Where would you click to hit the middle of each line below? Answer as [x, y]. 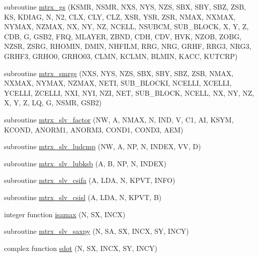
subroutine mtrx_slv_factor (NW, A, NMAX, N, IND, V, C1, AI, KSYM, [119, 119]
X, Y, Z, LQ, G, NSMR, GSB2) [53, 103]
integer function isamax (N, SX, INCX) [65, 214]
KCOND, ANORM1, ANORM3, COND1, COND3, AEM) [94, 129]
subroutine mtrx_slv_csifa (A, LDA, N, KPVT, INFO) [90, 180]
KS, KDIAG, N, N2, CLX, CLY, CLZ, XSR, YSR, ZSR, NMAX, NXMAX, [120, 16]
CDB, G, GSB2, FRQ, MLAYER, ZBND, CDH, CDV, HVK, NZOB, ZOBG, [123, 36]
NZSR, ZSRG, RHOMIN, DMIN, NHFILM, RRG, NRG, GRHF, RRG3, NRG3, [128, 46]
